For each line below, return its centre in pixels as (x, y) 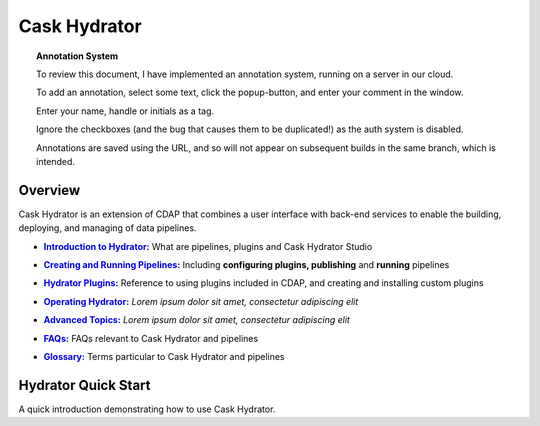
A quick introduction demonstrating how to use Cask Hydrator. (147, 409)
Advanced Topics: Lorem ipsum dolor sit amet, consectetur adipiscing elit (196, 320)
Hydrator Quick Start (84, 385)
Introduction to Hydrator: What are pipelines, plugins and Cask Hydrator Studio (208, 246)
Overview (49, 190)
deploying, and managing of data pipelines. (107, 228)
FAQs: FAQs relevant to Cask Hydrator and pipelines (151, 338)
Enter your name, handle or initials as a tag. (125, 111)
